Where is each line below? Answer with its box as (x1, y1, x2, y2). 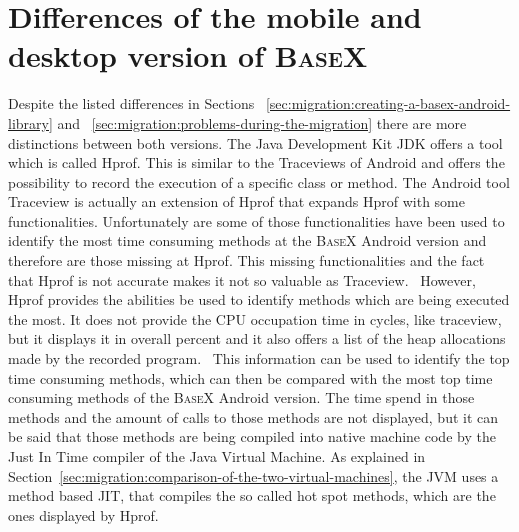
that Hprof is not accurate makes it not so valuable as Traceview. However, (8, 269, 476, 290)
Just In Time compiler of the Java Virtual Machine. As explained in (8, 446, 426, 466)
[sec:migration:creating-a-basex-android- (265, 93, 511, 114)
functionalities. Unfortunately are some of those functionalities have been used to (8, 210, 505, 231)
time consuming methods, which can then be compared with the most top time (8, 367, 493, 388)
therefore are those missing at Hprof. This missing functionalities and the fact (8, 250, 485, 271)
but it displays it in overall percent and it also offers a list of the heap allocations (8, 328, 506, 349)
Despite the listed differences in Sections (8, 93, 255, 114)
